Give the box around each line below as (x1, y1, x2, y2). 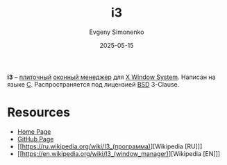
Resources (7, 105, 71, 121)
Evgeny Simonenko (89, 28, 144, 36)
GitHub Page (17, 134, 54, 143)
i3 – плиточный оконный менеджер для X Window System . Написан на (7, 73, 216, 81)
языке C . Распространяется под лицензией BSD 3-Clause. (7, 80, 180, 88)
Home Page (17, 127, 51, 136)
